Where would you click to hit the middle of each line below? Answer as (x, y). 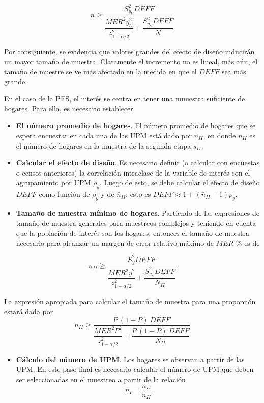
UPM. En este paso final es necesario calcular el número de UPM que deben (135, 369)
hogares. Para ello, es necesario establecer (69, 108)
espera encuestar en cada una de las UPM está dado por (104, 135)
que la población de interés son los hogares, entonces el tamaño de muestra (133, 233)
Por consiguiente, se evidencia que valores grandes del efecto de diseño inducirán (129, 51)
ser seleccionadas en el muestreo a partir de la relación (101, 379)
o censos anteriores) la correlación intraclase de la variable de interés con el (133, 172)
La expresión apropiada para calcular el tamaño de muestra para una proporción (130, 301)
